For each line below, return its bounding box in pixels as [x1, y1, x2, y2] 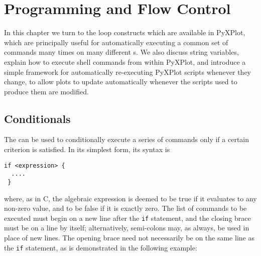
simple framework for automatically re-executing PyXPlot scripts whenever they [4, 66, 251, 77]
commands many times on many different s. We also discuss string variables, [4, 47, 239, 57]
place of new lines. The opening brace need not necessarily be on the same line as [4, 232, 254, 243]
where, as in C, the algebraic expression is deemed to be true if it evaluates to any [4, 193, 257, 203]
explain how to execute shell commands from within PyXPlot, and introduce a [4, 56, 246, 67]
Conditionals [4, 110, 71, 126]
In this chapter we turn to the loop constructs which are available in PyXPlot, [4, 27, 245, 38]
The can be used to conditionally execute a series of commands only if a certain [4, 134, 249, 145]
